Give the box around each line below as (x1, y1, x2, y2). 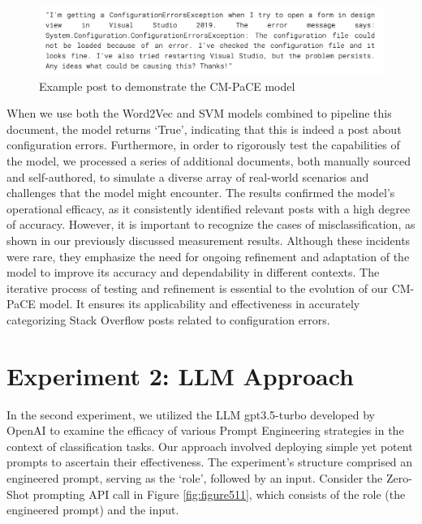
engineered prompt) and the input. (6, 501, 179, 518)
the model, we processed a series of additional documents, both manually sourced (6, 152, 411, 170)
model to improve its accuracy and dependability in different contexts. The (6, 264, 380, 281)
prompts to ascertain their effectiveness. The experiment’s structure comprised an (6, 453, 413, 470)
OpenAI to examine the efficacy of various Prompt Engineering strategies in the (6, 422, 404, 439)
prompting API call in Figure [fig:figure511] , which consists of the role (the (32, 485, 406, 502)
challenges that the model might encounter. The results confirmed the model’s (6, 184, 395, 201)
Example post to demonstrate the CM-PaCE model (39, 77, 295, 94)
